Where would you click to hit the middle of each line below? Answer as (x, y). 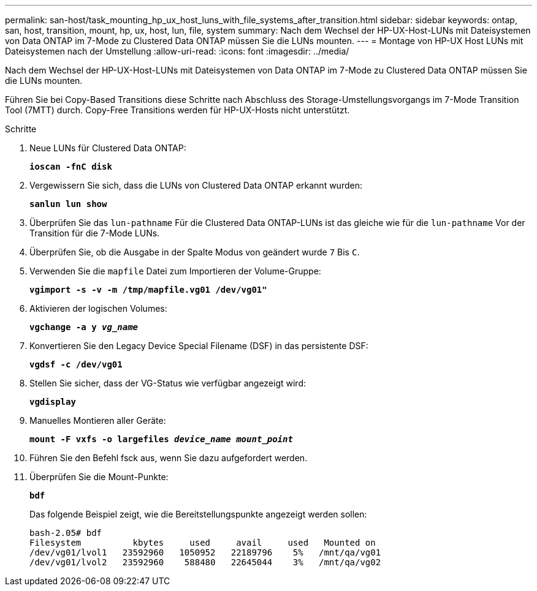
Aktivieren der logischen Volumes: (98, 308)
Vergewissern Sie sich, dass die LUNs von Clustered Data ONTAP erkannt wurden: (196, 185)
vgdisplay (53, 402)
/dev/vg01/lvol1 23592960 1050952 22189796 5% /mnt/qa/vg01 (205, 552)
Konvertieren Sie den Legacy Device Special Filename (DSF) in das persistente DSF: (199, 346)
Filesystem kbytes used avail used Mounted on (203, 543)
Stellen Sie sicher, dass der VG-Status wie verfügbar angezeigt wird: (168, 383)
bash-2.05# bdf (66, 533)
